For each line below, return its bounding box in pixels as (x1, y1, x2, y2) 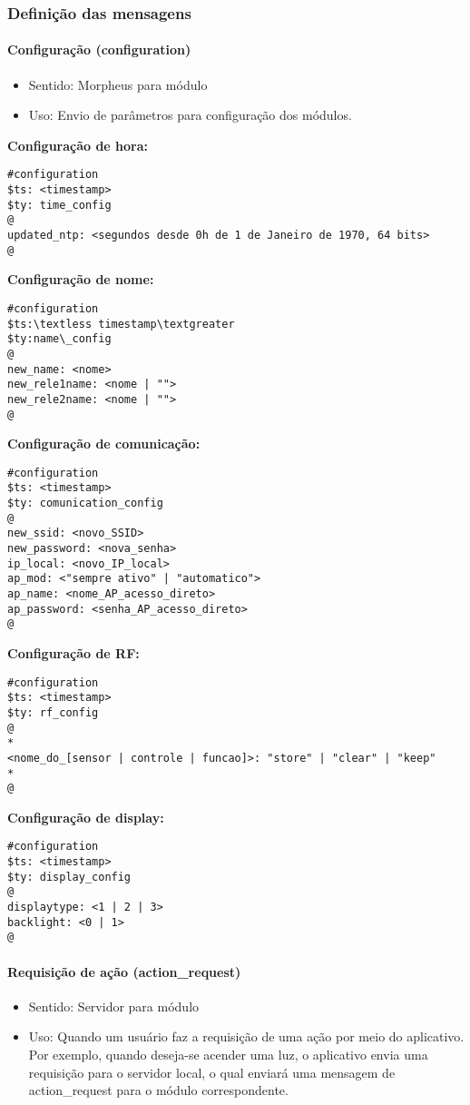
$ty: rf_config (7, 705, 99, 719)
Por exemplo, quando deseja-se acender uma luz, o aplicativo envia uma (28, 1045, 428, 1064)
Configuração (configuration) (7, 40, 191, 59)
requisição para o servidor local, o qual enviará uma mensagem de (28, 1062, 396, 1081)
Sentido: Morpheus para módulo (28, 74, 208, 94)
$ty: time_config (7, 198, 112, 212)
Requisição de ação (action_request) (7, 962, 241, 981)
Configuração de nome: (7, 270, 154, 289)
